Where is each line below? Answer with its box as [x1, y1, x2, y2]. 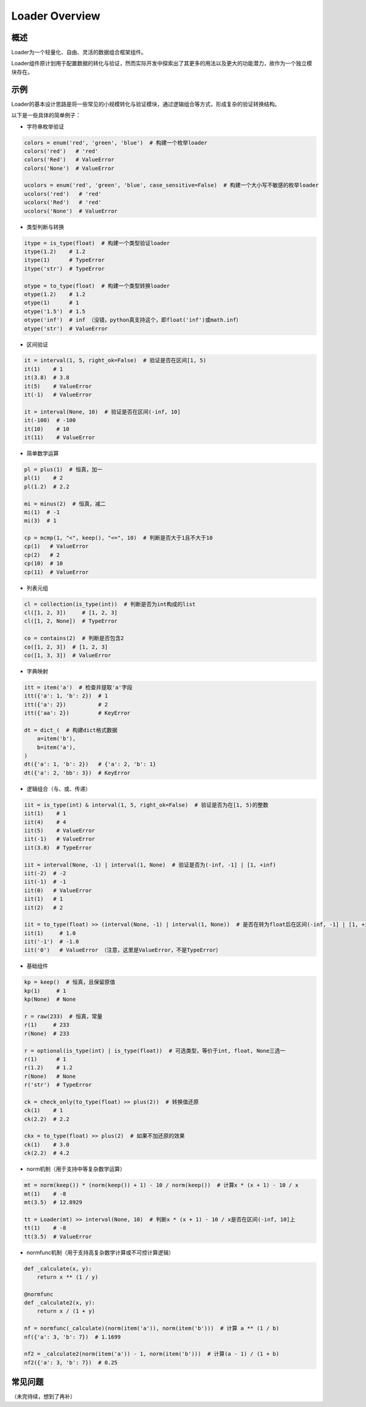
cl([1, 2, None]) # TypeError [24, 617, 118, 625]
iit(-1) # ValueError [24, 835, 96, 843]
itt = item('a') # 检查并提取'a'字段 [24, 684, 133, 691]
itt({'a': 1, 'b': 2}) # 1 [24, 693, 108, 699]
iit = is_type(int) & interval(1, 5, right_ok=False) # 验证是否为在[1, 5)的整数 [24, 801, 268, 809]
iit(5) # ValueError [24, 827, 96, 834]
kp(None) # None [24, 996, 76, 1003]
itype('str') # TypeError [24, 265, 105, 272]
